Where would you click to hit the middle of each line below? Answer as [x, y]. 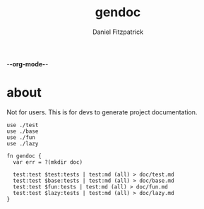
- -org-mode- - [28, 64]
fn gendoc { [24, 156]
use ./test [23, 125]
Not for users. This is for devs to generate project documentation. [102, 112]
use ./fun [21, 137]
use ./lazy [23, 143]
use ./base [23, 131]
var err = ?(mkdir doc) [48, 162]
